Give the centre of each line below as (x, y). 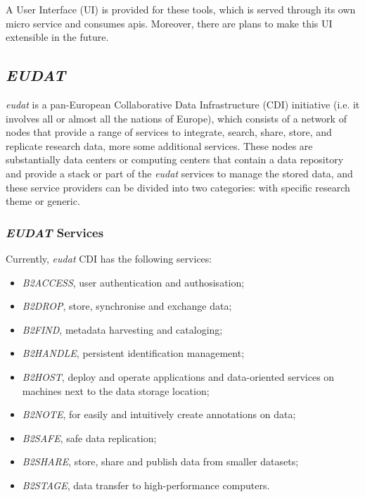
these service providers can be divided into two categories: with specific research (178, 187)
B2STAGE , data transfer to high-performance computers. (146, 485)
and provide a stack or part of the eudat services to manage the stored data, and (179, 173)
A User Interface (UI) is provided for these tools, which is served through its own (181, 9)
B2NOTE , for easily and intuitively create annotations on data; (159, 414)
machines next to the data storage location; (116, 390)
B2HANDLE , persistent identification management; (133, 353)
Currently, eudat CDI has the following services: (109, 258)
